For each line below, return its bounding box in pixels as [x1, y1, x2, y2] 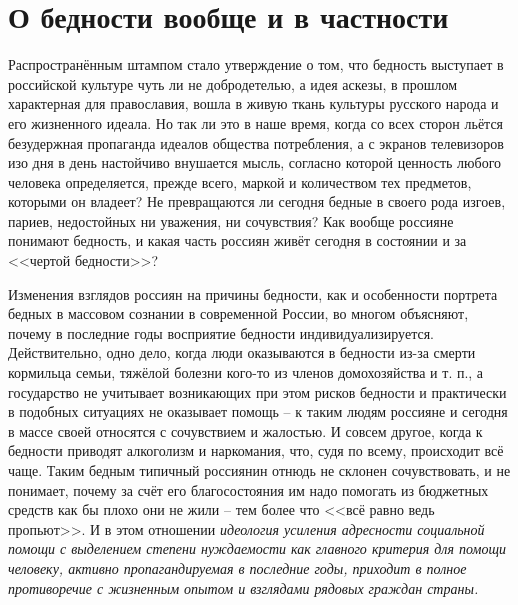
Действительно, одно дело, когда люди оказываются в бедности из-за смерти [8, 342, 476, 363]
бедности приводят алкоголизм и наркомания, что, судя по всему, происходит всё [8, 440, 504, 461]
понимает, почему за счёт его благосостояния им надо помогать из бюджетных [8, 479, 489, 500]
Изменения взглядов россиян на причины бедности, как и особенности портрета [8, 283, 498, 304]
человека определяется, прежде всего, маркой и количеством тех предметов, [8, 171, 472, 192]
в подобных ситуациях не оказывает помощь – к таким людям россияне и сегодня [8, 401, 508, 422]
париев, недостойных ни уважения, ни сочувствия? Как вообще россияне [8, 210, 454, 231]
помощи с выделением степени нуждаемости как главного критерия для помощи [8, 538, 506, 559]
